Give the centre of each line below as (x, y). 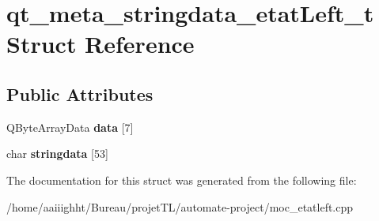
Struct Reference (100, 44)
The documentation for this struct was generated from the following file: (182, 180)
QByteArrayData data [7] (70, 127)
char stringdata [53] (57, 154)
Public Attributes (80, 94)
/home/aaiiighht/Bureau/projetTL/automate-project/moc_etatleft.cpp (180, 206)
